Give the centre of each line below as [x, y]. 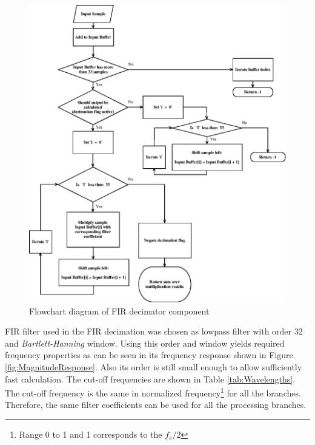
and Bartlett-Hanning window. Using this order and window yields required [145, 343]
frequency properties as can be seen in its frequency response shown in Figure [149, 355]
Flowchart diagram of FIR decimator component [119, 311]
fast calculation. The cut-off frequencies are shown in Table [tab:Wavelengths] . [150, 379]
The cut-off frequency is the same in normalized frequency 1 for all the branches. [153, 392]
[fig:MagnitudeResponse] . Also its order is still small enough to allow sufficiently [154, 367]
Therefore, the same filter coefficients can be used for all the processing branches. [156, 405]
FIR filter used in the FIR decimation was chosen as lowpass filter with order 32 [154, 331]
